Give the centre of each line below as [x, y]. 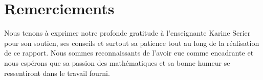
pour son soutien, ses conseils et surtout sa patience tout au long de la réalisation [132, 43]
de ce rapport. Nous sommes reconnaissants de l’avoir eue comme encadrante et [129, 53]
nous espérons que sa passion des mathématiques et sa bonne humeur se [117, 62]
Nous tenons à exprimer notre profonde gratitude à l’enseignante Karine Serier [127, 33]
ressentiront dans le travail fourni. [57, 73]
